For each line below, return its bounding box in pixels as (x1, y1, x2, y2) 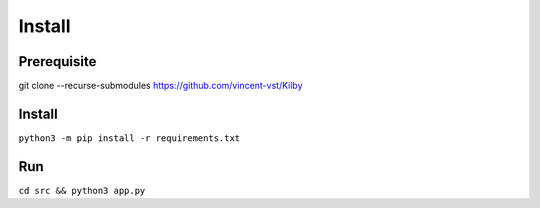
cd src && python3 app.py (18, 185, 146, 196)
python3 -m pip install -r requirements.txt (18, 132, 241, 144)
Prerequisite (18, 53, 97, 70)
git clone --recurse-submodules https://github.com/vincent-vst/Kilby (18, 80, 304, 92)
